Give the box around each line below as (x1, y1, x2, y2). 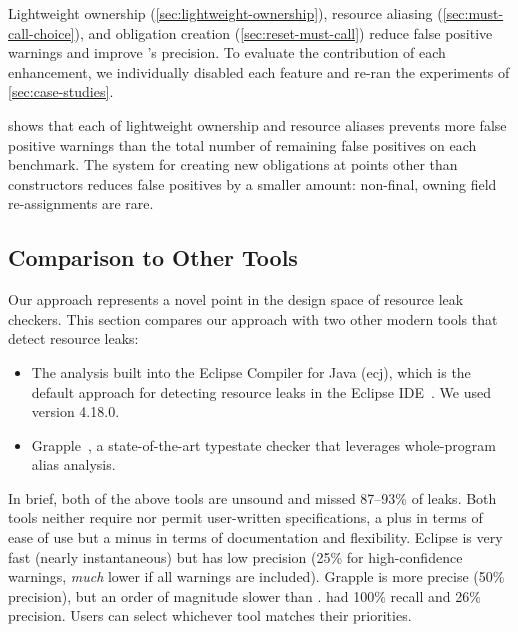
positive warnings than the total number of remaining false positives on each (8, 134, 477, 155)
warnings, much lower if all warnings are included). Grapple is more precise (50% (8, 566, 505, 587)
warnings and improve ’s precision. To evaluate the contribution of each (8, 42, 446, 63)
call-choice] (8, 22, 75, 43)
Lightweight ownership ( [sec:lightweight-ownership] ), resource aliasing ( (8, 3, 443, 23)
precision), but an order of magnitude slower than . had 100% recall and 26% (8, 585, 481, 606)
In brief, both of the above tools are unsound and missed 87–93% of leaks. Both (8, 487, 497, 508)
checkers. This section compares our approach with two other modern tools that (8, 308, 498, 329)
